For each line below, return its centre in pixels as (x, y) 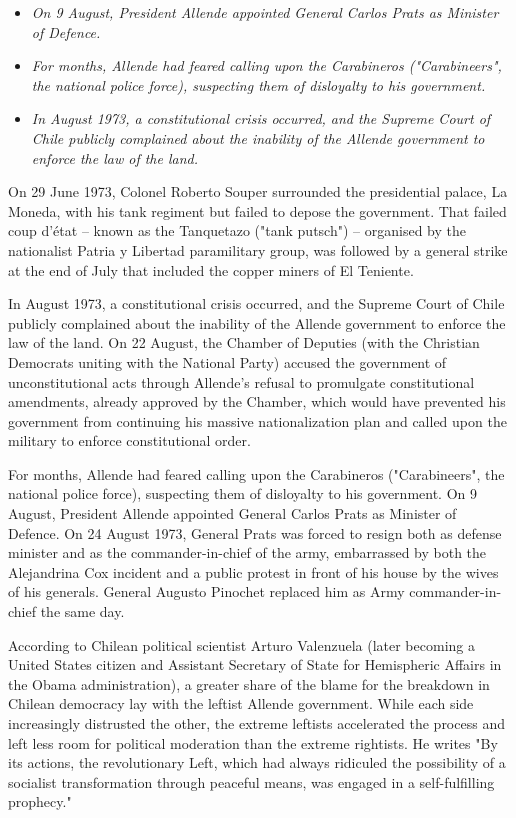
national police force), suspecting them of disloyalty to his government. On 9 (242, 493)
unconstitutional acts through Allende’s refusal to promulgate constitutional (241, 381)
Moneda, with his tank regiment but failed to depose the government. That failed (257, 210)
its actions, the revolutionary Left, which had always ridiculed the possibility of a (257, 762)
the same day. (82, 611)
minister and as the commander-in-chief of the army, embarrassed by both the (247, 552)
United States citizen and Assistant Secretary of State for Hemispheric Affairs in (255, 664)
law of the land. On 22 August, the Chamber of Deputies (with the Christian (244, 342)
